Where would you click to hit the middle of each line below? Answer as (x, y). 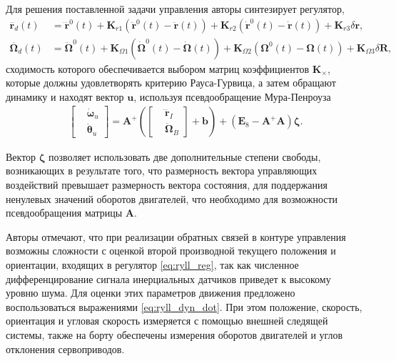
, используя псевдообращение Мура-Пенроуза (232, 96)
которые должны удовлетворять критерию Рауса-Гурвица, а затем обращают (171, 83)
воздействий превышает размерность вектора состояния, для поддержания (167, 185)
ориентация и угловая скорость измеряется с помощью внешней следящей (167, 321)
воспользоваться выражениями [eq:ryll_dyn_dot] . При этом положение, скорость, (184, 306)
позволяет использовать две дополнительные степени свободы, (185, 156)
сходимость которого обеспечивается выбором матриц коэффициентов (158, 68)
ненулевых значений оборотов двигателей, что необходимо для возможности (172, 198)
